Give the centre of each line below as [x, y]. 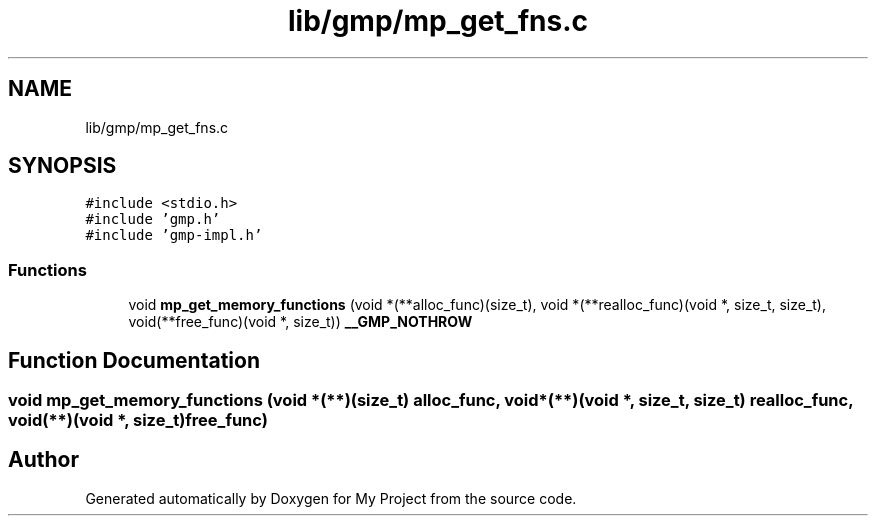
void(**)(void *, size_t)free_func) [138, 420]
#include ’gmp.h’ [153, 219]
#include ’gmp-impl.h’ [174, 235]
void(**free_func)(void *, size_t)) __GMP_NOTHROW [300, 322]
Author [43, 460]
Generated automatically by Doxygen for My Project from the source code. [331, 498]
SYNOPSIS [62, 166]
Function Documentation [134, 360]
